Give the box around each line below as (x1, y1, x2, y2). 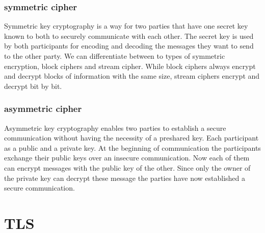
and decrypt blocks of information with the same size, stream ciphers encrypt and (4, 71, 260, 81)
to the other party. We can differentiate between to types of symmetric (4, 51, 225, 61)
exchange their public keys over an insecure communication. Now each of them (4, 152, 250, 163)
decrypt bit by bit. (4, 80, 62, 91)
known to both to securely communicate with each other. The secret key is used (4, 30, 254, 41)
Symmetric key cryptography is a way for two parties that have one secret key (4, 20, 248, 31)
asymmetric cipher (4, 102, 82, 115)
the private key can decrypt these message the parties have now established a (4, 172, 246, 183)
